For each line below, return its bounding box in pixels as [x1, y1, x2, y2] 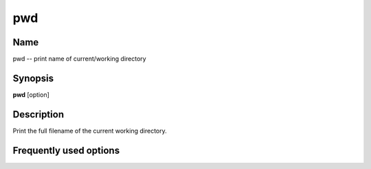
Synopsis [12, 72, 54, 84]
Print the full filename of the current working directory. [12, 126, 168, 135]
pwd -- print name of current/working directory [12, 55, 147, 63]
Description [12, 109, 65, 120]
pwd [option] [12, 90, 49, 99]
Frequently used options [12, 144, 120, 156]
